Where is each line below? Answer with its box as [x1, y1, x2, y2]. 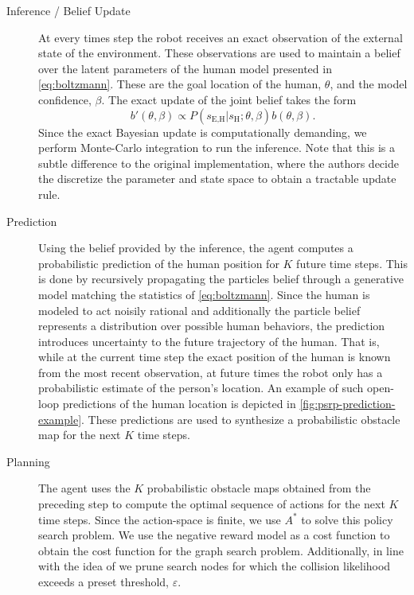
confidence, [38, 91, 92, 107]
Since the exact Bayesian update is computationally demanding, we [38, 123, 367, 140]
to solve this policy [301, 511, 393, 527]
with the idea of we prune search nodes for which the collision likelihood [38, 558, 391, 574]
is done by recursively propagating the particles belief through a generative [38, 270, 404, 287]
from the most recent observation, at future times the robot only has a [38, 364, 383, 380]
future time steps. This [296, 255, 408, 271]
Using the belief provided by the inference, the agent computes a [38, 239, 353, 256]
